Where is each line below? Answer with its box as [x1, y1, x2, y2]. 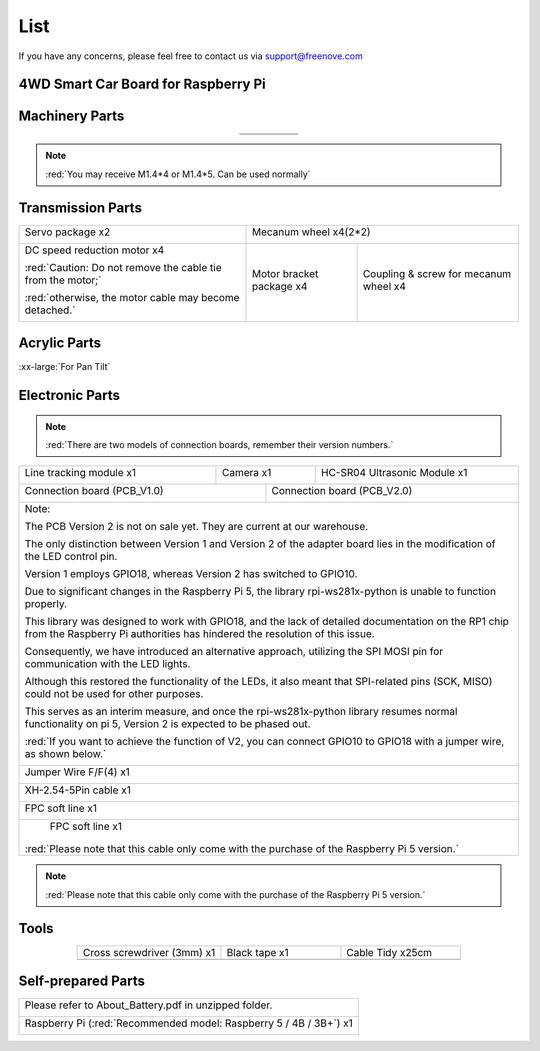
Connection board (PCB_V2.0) [271, 484, 413, 498]
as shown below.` [24, 747, 107, 761]
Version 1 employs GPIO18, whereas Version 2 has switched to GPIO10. [24, 567, 358, 581]
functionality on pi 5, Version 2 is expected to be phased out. [24, 717, 311, 731]
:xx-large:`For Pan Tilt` [18, 361, 111, 373]
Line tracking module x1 [24, 466, 137, 480]
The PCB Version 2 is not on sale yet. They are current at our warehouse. [24, 520, 369, 534]
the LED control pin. [24, 550, 118, 564]
